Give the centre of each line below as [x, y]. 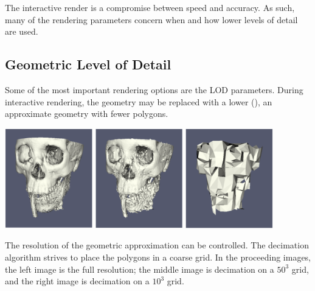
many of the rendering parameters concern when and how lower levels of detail [151, 19]
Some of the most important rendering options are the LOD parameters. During [154, 89]
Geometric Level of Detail [88, 64]
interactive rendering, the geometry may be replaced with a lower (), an [139, 101]
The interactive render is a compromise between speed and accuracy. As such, [150, 7]
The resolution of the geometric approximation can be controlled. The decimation [157, 245]
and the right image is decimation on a [77, 281]
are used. [22, 31]
